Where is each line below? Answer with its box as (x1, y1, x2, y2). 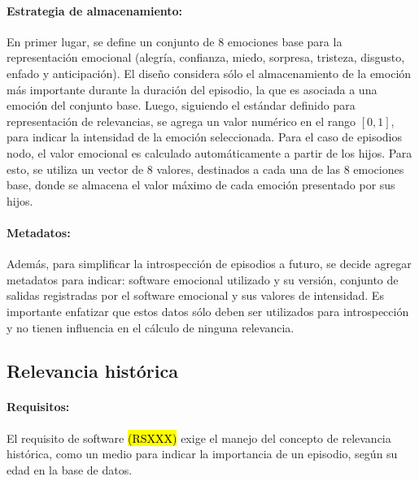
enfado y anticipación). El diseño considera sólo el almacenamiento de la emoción (7, 64, 412, 81)
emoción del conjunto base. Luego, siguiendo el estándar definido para (7, 97, 356, 114)
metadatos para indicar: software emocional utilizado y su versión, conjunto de (7, 271, 399, 288)
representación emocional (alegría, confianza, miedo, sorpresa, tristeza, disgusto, (7, 49, 405, 66)
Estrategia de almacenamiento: (7, 2, 183, 19)
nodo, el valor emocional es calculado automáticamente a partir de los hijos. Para (7, 144, 412, 161)
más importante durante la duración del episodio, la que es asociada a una (7, 80, 378, 97)
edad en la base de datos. (7, 461, 133, 478)
